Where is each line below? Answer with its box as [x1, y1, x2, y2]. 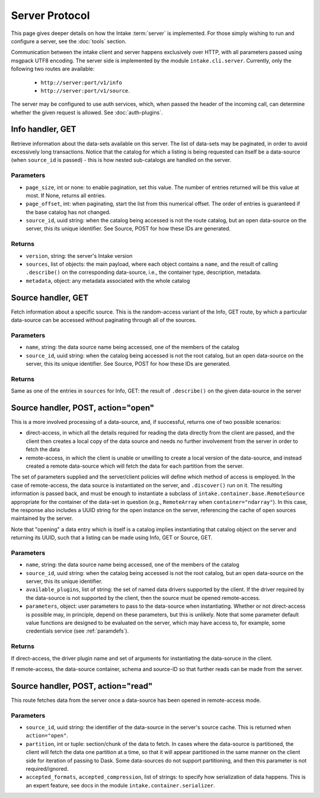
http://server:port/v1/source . [40, 87, 130, 94]
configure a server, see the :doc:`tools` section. [11, 37, 127, 44]
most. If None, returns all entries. [25, 191, 106, 199]
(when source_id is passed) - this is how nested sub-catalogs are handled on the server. [11, 157, 232, 164]
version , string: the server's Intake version [25, 252, 133, 259]
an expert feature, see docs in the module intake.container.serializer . [25, 781, 216, 789]
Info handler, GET [11, 125, 76, 135]
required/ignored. [25, 765, 69, 772]
